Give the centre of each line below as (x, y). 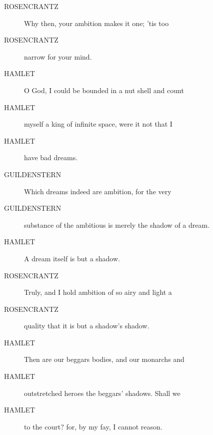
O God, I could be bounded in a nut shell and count (104, 90)
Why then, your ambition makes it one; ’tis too (96, 23)
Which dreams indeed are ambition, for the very (98, 191)
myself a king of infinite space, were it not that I (98, 124)
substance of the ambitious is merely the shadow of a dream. (117, 225)
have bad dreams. (51, 157)
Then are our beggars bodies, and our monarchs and (104, 359)
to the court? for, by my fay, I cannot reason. (93, 426)
